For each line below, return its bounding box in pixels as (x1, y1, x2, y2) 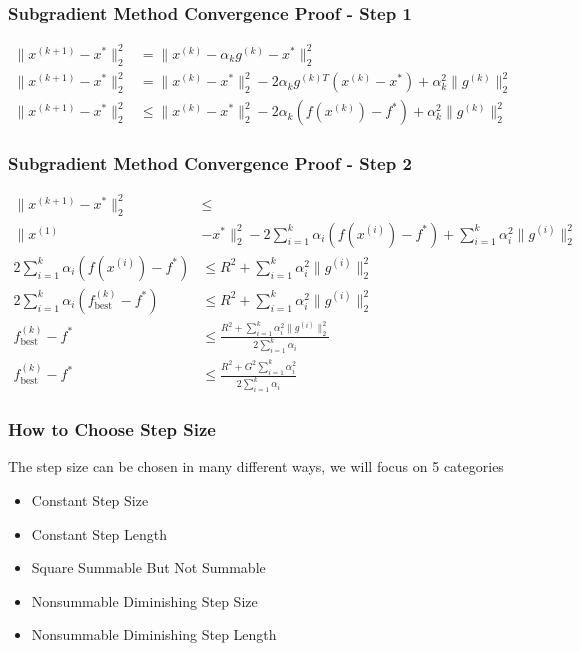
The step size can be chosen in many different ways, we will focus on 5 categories (8, 456, 504, 477)
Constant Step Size (31, 489, 149, 510)
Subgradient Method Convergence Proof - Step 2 (8, 151, 412, 176)
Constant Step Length (31, 523, 168, 544)
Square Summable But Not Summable (31, 557, 266, 578)
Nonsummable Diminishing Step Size (31, 590, 258, 611)
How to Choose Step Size (8, 417, 216, 442)
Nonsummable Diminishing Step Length (31, 624, 277, 645)
